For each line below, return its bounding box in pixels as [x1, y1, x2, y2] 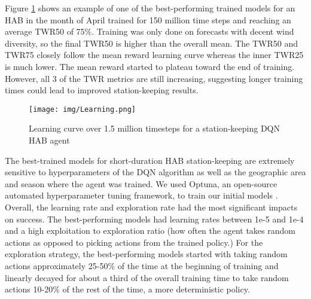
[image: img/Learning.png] [29, 105, 136, 114]
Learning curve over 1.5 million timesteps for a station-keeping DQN [29, 122, 280, 135]
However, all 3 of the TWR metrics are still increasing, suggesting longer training [5, 72, 303, 84]
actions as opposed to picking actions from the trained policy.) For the [5, 236, 263, 248]
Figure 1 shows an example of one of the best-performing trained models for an [5, 2, 295, 14]
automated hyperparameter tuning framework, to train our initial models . [5, 189, 278, 202]
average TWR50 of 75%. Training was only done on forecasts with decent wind [5, 25, 294, 38]
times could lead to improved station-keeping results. [5, 84, 199, 96]
